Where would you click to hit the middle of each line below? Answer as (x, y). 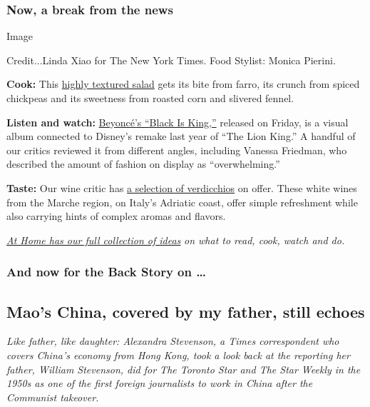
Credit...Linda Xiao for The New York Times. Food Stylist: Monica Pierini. (171, 60)
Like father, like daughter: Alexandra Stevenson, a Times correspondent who (173, 341)
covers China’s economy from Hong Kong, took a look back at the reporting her (178, 355)
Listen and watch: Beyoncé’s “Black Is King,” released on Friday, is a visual (178, 122)
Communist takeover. (53, 397)
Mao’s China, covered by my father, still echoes (186, 311)
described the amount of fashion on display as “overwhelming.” (143, 164)
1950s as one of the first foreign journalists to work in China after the (160, 383)
